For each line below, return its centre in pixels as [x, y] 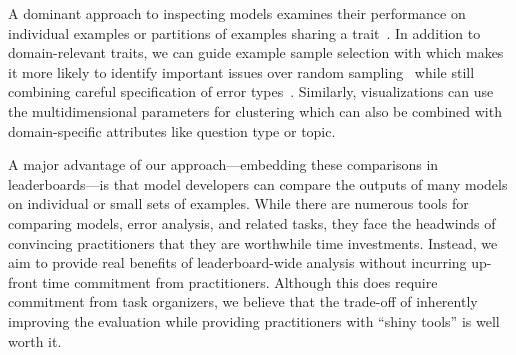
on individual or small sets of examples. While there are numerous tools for [238, 203]
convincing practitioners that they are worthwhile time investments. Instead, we [253, 242]
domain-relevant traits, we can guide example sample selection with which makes [256, 52]
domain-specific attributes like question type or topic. [172, 130]
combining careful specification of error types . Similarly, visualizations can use [251, 91]
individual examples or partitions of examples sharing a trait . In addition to [244, 32]
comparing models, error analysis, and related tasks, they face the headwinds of [252, 222]
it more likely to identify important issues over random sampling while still [241, 71]
